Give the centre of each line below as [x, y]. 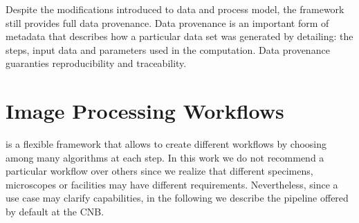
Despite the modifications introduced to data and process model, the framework [175, 9]
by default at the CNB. [55, 212]
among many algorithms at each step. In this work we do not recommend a [165, 157]
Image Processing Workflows [145, 111]
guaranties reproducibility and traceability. [96, 63]
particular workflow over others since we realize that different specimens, [159, 171]
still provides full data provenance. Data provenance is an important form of [167, 22]
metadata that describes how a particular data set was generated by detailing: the [179, 36]
